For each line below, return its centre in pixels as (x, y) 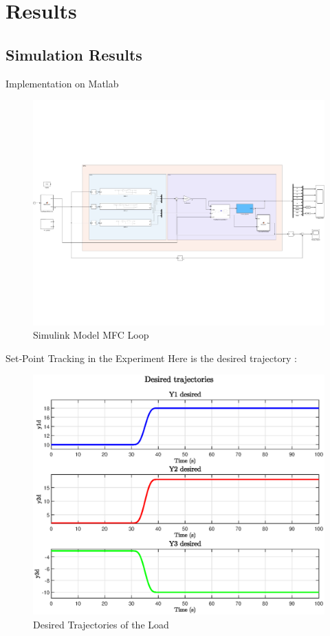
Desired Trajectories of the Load (101, 624)
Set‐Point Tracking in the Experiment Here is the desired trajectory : (151, 358)
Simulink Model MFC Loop (91, 335)
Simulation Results (74, 54)
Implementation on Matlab (62, 83)
